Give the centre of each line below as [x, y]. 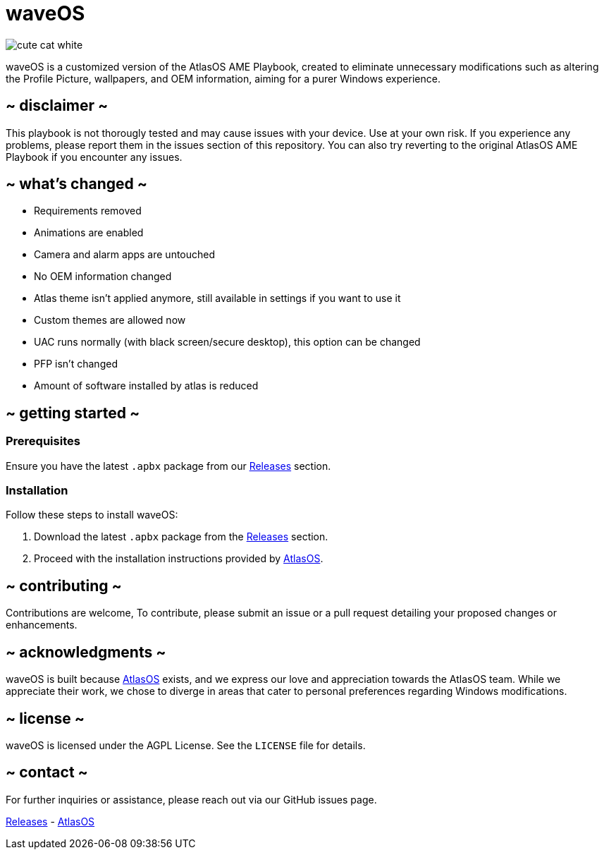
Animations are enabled [89, 233]
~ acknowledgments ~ [86, 652]
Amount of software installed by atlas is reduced [146, 386]
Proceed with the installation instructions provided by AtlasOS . [179, 559]
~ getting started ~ [73, 413]
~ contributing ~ [64, 586]
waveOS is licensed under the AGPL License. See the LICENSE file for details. [186, 745]
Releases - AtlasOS [50, 821]
